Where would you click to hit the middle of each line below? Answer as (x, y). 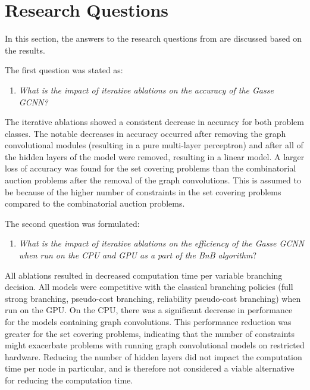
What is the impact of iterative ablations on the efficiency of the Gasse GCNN (162, 243)
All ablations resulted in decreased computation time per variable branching (144, 275)
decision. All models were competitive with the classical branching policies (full (149, 287)
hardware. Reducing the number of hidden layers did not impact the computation (154, 356)
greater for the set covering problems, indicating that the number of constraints (150, 333)
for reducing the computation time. (69, 380)
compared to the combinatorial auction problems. (95, 203)
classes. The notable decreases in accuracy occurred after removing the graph (145, 133)
